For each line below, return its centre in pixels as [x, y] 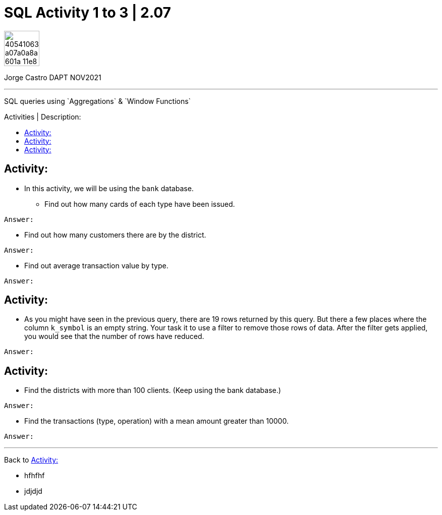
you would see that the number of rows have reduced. [114, 336]
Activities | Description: [43, 117]
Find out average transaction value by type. [96, 265]
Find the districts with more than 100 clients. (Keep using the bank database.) [153, 390]
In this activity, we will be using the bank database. [109, 188]
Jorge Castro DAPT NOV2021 [53, 77]
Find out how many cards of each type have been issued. [140, 204]
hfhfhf [35, 476]
